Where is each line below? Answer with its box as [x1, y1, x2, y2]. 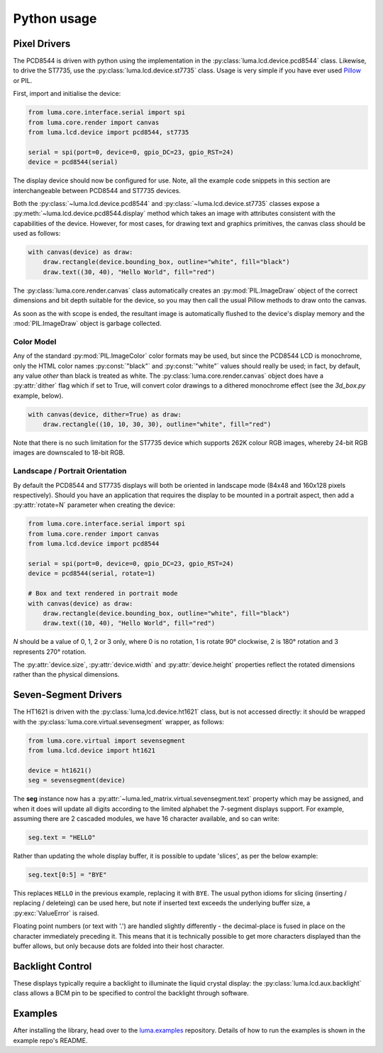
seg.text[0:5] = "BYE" [28, 871, 107, 879]
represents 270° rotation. [13, 647, 87, 656]
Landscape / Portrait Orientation [13, 466, 127, 476]
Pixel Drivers [13, 38, 71, 50]
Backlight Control [13, 960, 92, 972]
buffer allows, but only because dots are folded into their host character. [13, 942, 225, 950]
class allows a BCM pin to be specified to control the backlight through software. [13, 989, 250, 998]
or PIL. [13, 76, 33, 84]
